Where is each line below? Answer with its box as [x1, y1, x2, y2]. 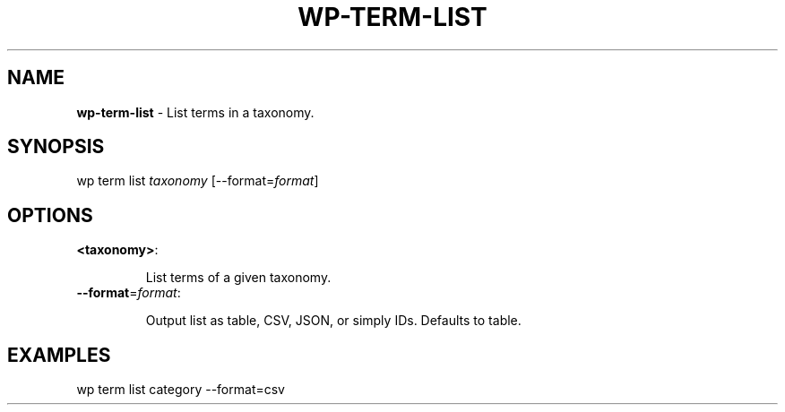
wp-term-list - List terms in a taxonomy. [76, 104, 315, 120]
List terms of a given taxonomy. [145, 270, 332, 286]
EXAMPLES [7, 343, 111, 366]
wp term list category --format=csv [76, 382, 285, 398]
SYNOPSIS [7, 135, 105, 159]
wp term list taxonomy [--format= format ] [76, 173, 319, 189]
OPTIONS [7, 203, 93, 227]
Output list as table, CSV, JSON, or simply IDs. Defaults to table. [145, 313, 522, 329]
